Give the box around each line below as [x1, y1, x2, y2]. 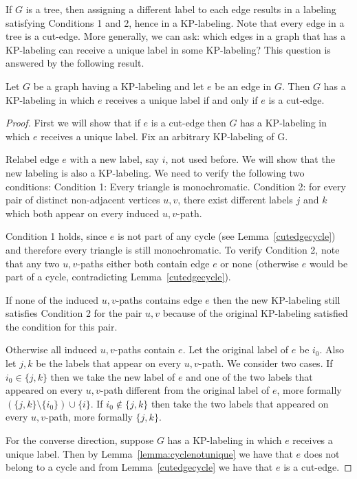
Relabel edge [6, 152, 59, 166]
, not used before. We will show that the [165, 152, 335, 166]
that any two [6, 256, 60, 270]
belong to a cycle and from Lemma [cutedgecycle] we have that [6, 460, 273, 474]
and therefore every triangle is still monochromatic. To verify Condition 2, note [6, 242, 340, 256]
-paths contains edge [116, 292, 202, 307]
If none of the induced [6, 292, 98, 307]
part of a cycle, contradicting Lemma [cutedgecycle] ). [6, 269, 231, 284]
